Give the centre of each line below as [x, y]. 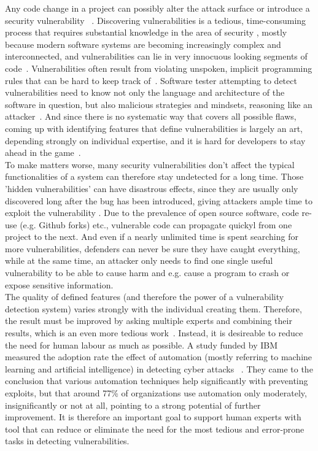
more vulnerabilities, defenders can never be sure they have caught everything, [153, 248]
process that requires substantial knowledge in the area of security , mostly [146, 32]
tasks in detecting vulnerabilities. [67, 441]
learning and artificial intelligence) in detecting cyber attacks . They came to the [159, 368]
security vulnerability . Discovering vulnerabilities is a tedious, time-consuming [156, 20]
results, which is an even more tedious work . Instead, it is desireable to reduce [154, 333]
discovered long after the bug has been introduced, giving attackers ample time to [159, 200]
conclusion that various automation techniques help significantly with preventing [157, 381]
